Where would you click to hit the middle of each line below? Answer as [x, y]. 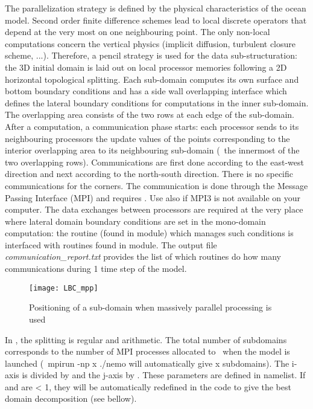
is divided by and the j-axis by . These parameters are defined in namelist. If [164, 375]
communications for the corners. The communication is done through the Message [156, 185]
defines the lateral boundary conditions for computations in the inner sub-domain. [157, 102]
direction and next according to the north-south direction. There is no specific [149, 174]
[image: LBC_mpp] [64, 288]
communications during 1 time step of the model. [96, 269]
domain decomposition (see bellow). [71, 398]
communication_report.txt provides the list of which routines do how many [143, 256]
